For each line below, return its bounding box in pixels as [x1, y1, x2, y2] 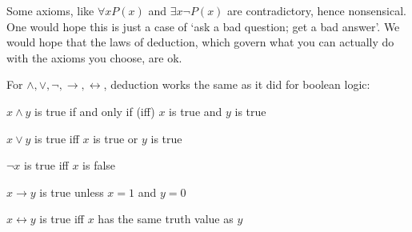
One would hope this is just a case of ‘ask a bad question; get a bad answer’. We [6, 18, 400, 34]
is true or [93, 130, 138, 146]
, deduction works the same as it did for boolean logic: [103, 76, 370, 93]
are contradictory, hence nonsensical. [227, 2, 406, 18]
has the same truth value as [98, 210, 234, 227]
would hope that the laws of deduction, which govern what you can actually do [6, 34, 394, 50]
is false [82, 157, 116, 174]
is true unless [39, 183, 104, 200]
